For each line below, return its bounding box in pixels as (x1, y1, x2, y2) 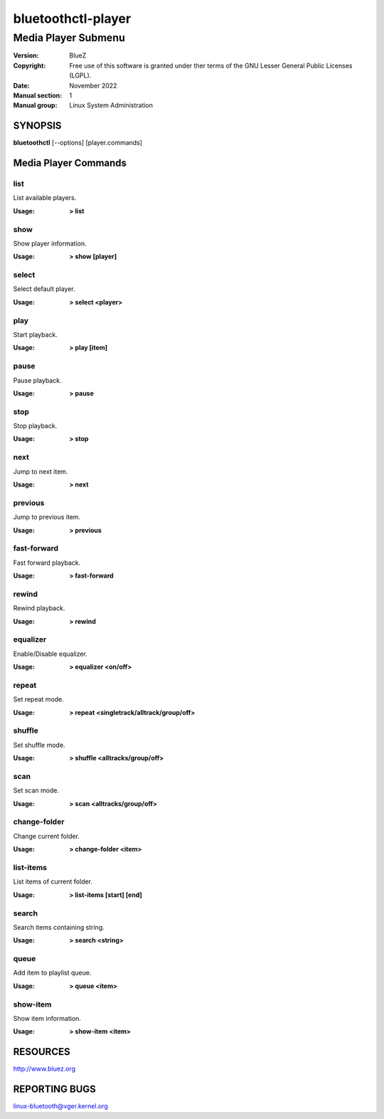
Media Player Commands (13, 157, 127, 169)
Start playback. (13, 331, 58, 339)
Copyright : (13, 61, 46, 70)
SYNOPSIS (13, 120, 62, 132)
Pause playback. (13, 376, 62, 384)
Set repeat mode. (13, 695, 64, 704)
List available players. (13, 193, 77, 202)
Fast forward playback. (13, 558, 81, 567)
